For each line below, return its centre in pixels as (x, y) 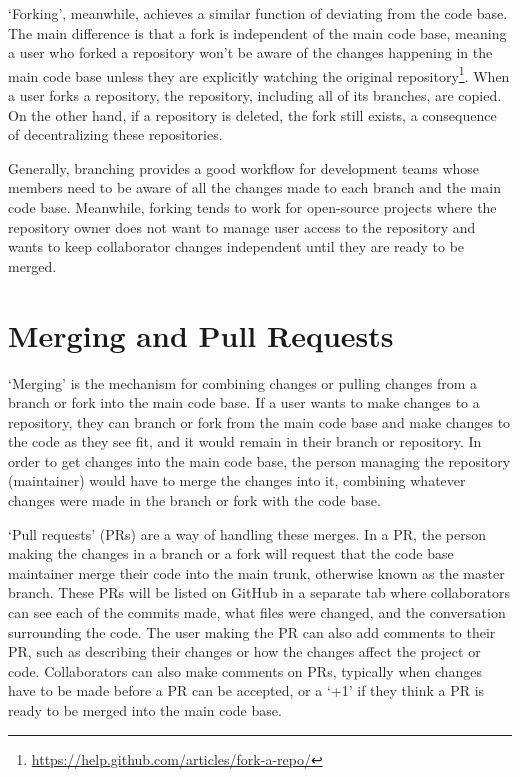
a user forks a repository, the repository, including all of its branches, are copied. (255, 95)
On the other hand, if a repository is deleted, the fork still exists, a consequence (252, 114)
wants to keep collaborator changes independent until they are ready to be (236, 246)
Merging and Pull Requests (201, 334)
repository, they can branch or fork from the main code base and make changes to (259, 421)
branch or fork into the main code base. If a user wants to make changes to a (244, 402)
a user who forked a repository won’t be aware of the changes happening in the (250, 52)
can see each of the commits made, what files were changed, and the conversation (257, 612)
